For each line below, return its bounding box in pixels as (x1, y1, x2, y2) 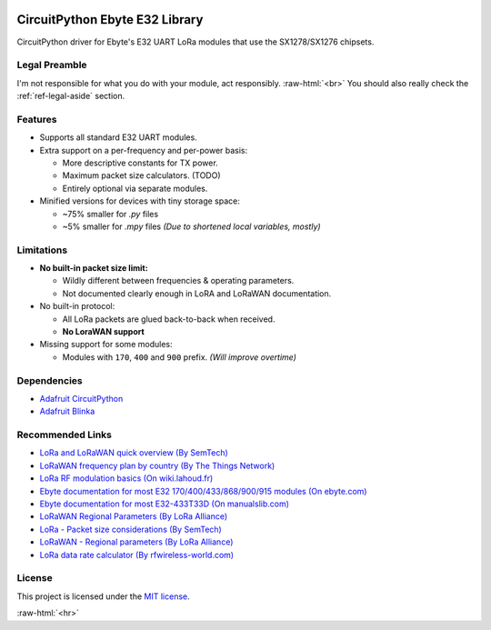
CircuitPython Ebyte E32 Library (16, 12, 204, 27)
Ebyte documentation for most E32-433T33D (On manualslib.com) (39, 498, 290, 509)
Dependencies (16, 374, 84, 386)
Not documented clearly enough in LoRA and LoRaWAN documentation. (62, 287, 332, 299)
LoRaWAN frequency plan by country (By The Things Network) (39, 460, 276, 471)
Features (16, 113, 57, 125)
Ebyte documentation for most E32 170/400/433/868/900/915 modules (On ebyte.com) (39, 485, 367, 496)
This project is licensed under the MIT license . (16, 591, 190, 602)
